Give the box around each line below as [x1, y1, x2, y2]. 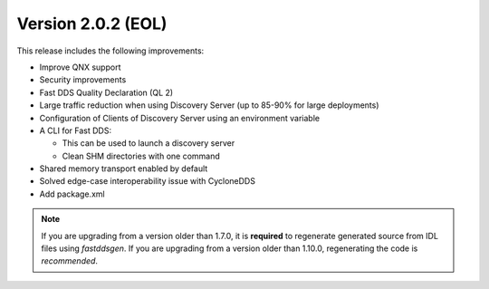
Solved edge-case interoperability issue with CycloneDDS [39, 176, 255, 187]
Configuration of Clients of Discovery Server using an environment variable [39, 112, 321, 123]
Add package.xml [39, 188, 105, 199]
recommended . [41, 255, 99, 266]
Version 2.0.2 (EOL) [16, 14, 168, 34]
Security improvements [39, 74, 127, 85]
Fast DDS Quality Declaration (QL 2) [39, 87, 174, 98]
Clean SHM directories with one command [62, 150, 221, 161]
